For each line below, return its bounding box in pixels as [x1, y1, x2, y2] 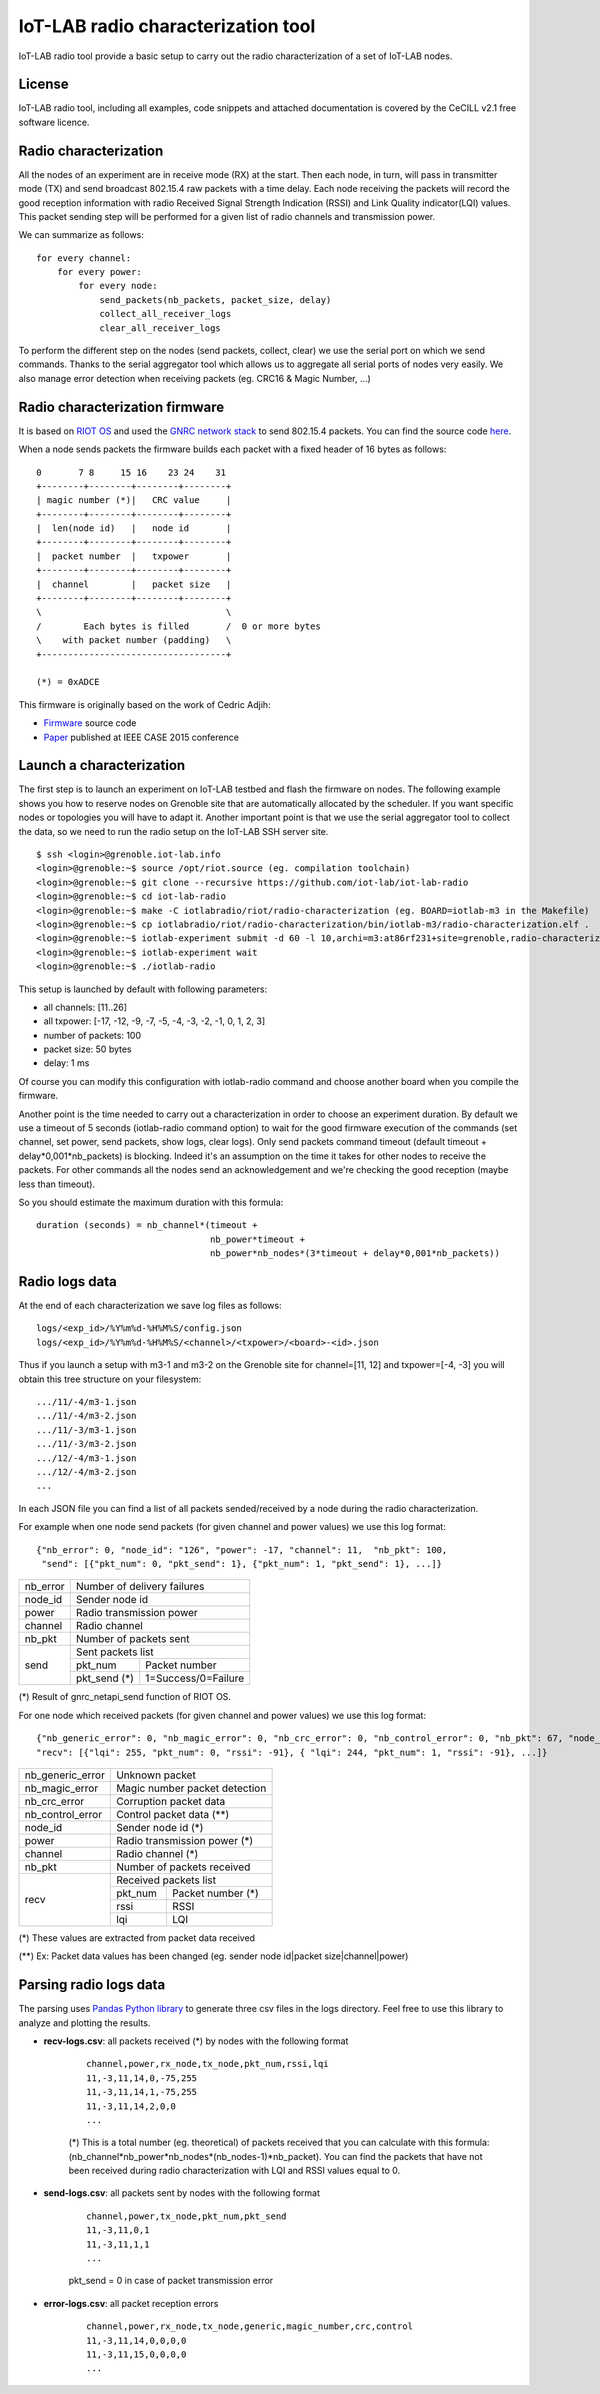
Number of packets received [116, 1860, 251, 1874]
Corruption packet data [116, 1794, 226, 1808]
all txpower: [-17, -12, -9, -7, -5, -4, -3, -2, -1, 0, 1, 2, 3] [43, 1015, 266, 1027]
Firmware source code [43, 717, 137, 729]
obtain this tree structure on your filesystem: [18, 1373, 202, 1385]
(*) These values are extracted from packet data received [18, 1931, 255, 1944]
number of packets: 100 [43, 1029, 142, 1041]
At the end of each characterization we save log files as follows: [18, 1300, 282, 1312]
